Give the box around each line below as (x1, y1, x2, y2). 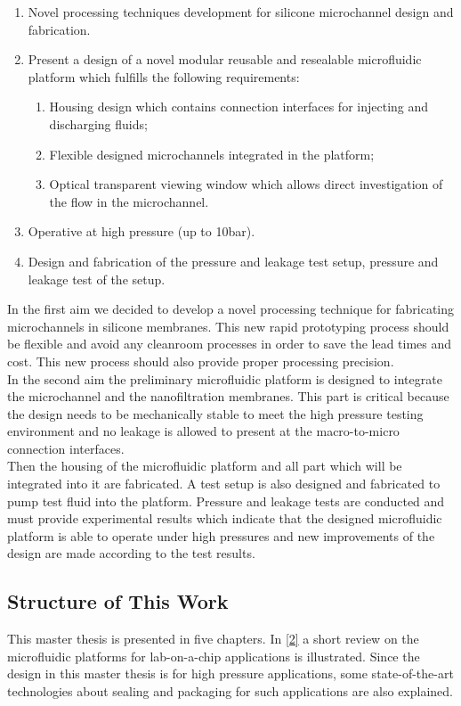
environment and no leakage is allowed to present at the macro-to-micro (7, 422, 400, 440)
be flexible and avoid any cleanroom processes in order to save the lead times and (7, 334, 452, 353)
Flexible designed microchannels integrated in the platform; (49, 144, 375, 163)
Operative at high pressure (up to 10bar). (28, 222, 255, 241)
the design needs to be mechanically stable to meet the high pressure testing (7, 404, 424, 423)
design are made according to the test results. (7, 544, 255, 562)
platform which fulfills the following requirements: (28, 67, 300, 86)
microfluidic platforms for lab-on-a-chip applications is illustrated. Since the (7, 646, 420, 665)
